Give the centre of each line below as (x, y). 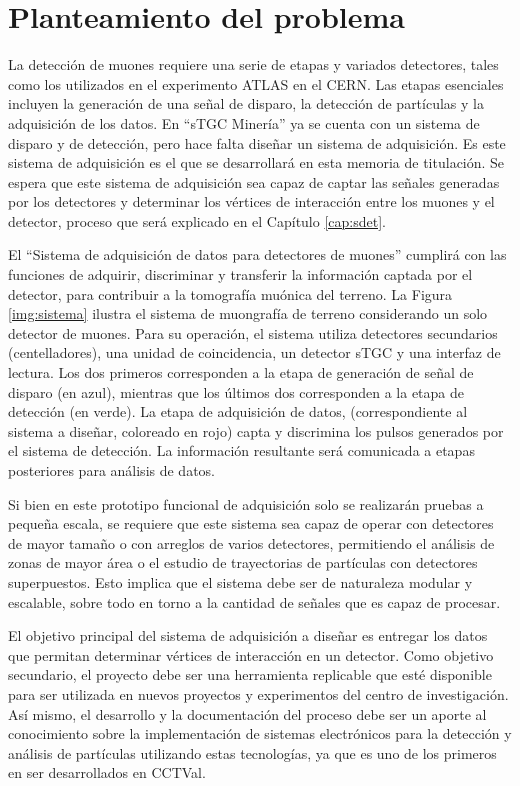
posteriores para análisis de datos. (112, 470)
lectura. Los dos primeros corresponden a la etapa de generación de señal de (241, 372)
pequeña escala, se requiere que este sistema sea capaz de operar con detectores (251, 523)
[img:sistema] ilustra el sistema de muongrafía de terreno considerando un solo (248, 313)
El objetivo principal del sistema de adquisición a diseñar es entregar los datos (248, 635)
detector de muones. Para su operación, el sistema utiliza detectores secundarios (253, 332)
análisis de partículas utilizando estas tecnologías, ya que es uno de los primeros (252, 752)
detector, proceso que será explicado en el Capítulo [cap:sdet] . (197, 220)
